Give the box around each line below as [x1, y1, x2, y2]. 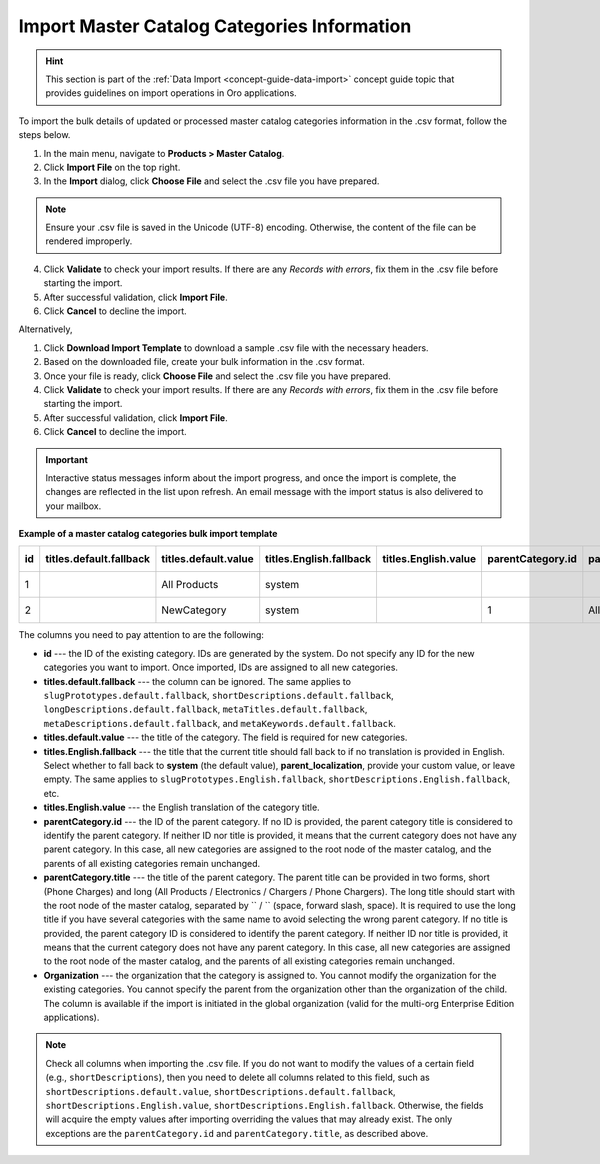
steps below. [18, 129, 71, 141]
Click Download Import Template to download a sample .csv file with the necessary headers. [43, 341, 429, 354]
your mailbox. [45, 500, 102, 512]
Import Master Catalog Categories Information [18, 15, 412, 37]
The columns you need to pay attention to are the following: [18, 629, 265, 641]
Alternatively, [18, 323, 73, 335]
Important [45, 453, 89, 465]
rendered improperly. [45, 235, 133, 247]
